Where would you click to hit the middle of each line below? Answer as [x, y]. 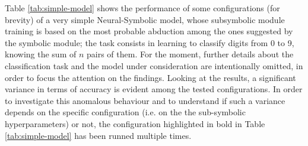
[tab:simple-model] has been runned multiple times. [98, 135]
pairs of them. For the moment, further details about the [190, 54]
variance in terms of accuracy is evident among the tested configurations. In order [154, 89]
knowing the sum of [41, 54]
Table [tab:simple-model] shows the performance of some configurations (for [142, 8]
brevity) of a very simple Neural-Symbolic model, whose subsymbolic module [145, 19]
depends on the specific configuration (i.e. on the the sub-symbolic [125, 112]
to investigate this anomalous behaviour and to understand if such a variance [145, 100]
